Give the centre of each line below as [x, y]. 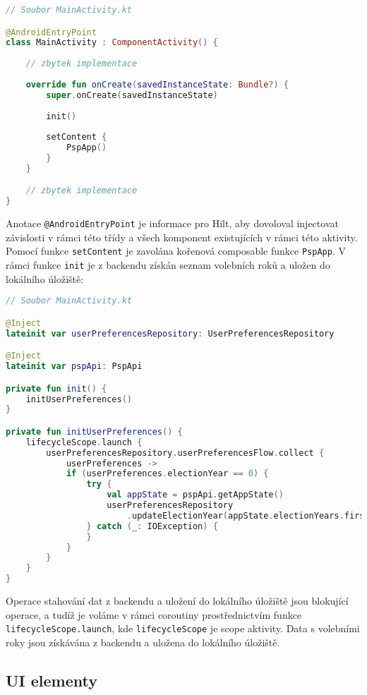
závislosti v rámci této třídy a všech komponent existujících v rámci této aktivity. [182, 237]
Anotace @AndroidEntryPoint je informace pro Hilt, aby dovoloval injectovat [172, 223]
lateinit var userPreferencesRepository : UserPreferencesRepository [170, 333]
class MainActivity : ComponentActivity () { [112, 43]
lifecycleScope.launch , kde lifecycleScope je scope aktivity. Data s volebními [183, 628]
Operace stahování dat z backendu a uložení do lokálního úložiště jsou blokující [177, 601]
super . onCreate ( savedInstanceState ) [132, 95]
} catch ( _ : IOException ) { [152, 526]
